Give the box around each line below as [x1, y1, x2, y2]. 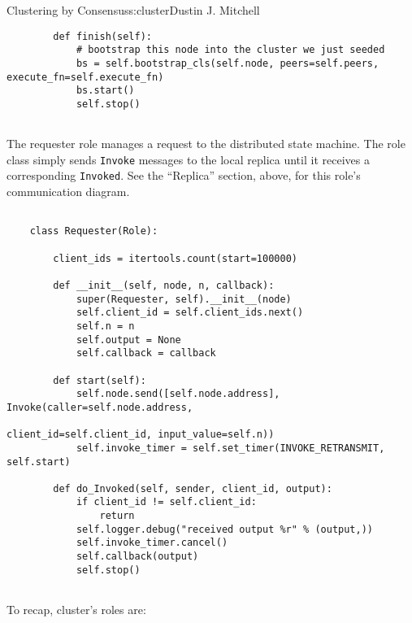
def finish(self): [53, 30, 152, 42]
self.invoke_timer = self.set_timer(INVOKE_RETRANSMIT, [76, 442, 385, 454]
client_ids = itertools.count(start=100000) [53, 252, 297, 264]
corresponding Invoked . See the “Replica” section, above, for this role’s [7, 167, 361, 184]
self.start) [7, 455, 71, 468]
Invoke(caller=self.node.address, [7, 401, 193, 413]
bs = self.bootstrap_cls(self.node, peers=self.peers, [76, 57, 379, 69]
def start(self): [53, 374, 146, 386]
